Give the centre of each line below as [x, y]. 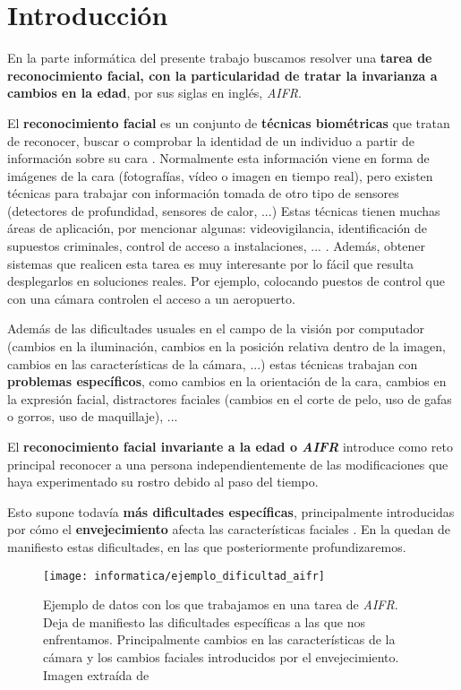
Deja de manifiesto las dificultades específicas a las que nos [205, 621]
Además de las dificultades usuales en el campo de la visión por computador [216, 328]
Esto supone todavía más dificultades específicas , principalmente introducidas [231, 511]
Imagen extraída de [96, 674]
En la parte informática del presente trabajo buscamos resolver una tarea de [220, 58]
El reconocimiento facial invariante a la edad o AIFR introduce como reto [230, 446]
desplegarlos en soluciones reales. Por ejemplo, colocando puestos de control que [226, 281]
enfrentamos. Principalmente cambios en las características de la [219, 639]
